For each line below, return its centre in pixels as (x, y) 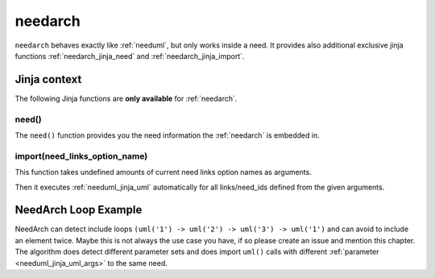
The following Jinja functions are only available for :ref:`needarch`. (126, 98)
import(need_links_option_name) (81, 156)
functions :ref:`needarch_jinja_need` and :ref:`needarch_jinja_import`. (130, 56)
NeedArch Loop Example (79, 210)
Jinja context (48, 79)
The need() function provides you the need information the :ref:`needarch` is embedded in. (167, 135)
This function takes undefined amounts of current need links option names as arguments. (163, 172)
